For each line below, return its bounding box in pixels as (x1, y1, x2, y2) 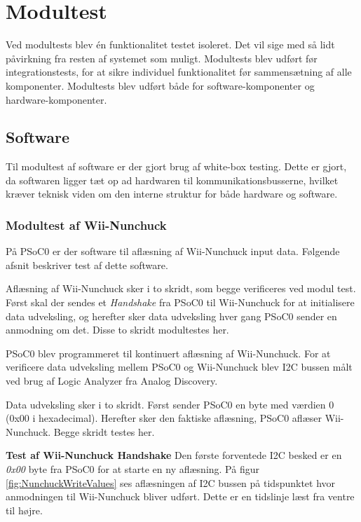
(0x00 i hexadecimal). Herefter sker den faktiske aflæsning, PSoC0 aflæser (6, 411, 322, 425)
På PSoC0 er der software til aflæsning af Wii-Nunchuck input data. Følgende (6, 244, 340, 259)
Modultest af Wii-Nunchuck (6, 217, 167, 233)
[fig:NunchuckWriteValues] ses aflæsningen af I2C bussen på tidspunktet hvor (6, 475, 336, 490)
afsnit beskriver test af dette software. (6, 257, 168, 272)
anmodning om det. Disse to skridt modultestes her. (6, 322, 229, 337)
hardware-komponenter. (6, 92, 107, 107)
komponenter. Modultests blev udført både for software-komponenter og (6, 78, 315, 92)
